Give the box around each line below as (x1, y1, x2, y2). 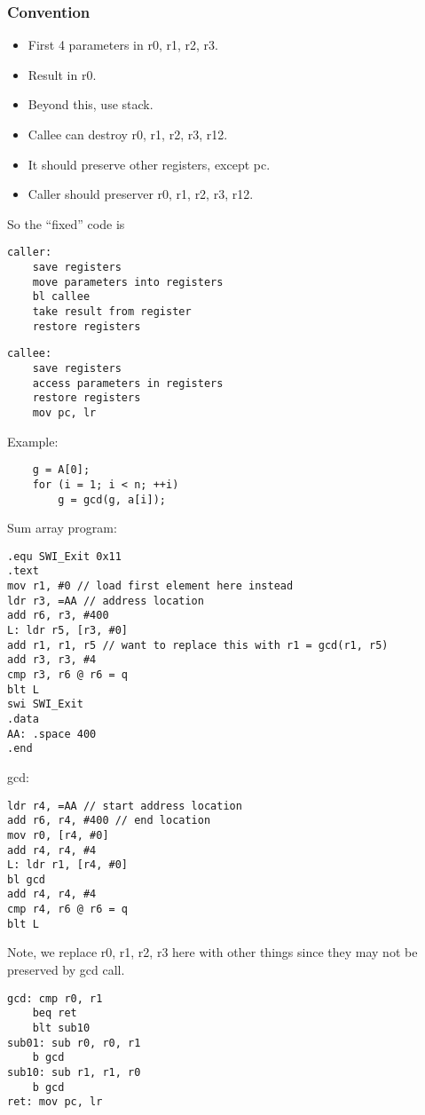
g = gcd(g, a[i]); (58, 493, 166, 506)
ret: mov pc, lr (7, 1095, 103, 1109)
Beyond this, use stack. (28, 95, 153, 114)
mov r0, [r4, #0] (7, 828, 109, 842)
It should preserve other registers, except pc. (28, 154, 271, 173)
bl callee (32, 290, 91, 304)
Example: (7, 431, 59, 450)
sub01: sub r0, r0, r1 (7, 1036, 141, 1049)
